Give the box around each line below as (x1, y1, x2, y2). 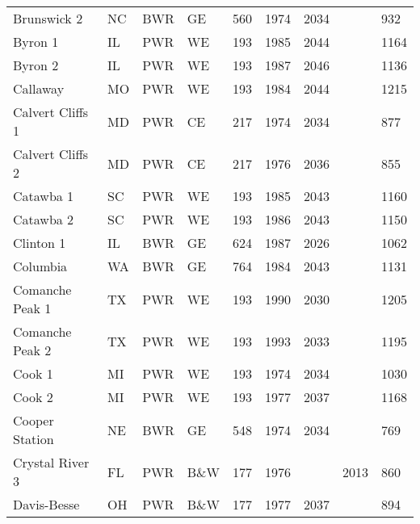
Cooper (13, 411, 54, 430)
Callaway (13, 79, 65, 98)
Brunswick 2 (13, 9, 83, 27)
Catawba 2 (13, 210, 74, 228)
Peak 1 (13, 299, 52, 317)
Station (13, 430, 54, 448)
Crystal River (13, 453, 90, 472)
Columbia (13, 257, 68, 275)
